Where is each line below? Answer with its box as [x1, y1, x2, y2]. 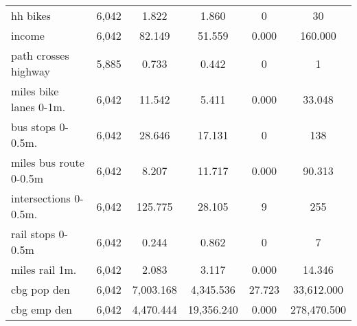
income [11, 27, 45, 43]
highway [11, 63, 50, 79]
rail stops [11, 226, 56, 242]
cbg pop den [11, 281, 70, 297]
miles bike [11, 83, 59, 99]
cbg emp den [11, 301, 72, 317]
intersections [11, 190, 71, 206]
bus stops [11, 119, 56, 135]
